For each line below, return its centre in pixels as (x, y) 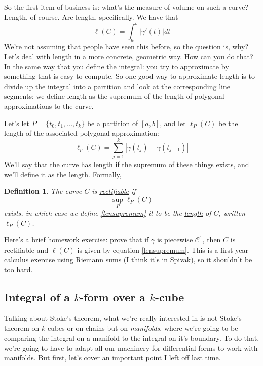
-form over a (112, 296)
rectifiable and (26, 249)
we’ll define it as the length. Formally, (63, 174)
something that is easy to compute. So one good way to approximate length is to (129, 76)
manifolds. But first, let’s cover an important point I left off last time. (112, 358)
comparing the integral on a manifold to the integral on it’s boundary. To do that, (132, 337)
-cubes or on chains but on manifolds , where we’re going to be (142, 328)
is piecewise (175, 240)
